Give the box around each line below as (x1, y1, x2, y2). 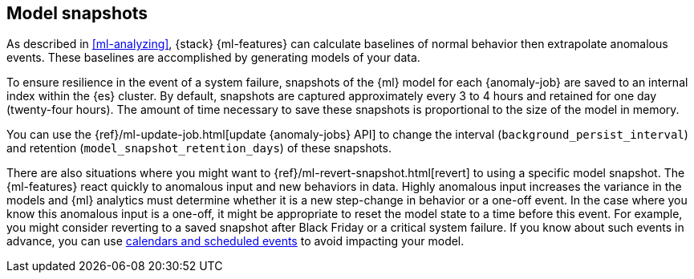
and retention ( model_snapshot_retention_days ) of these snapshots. (6, 141, 392, 156)
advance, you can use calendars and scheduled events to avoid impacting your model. (6, 234, 465, 249)
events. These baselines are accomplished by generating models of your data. (6, 51, 420, 65)
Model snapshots (6, 3, 148, 23)
